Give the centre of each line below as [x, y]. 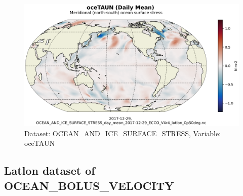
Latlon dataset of [50, 170]
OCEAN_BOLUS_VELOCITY [89, 185]
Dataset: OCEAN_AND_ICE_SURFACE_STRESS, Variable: [123, 133]
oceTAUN [39, 143]
